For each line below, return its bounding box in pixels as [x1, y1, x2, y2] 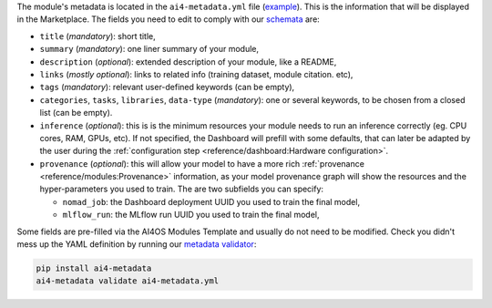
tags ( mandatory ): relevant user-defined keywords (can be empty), [39, 82, 295, 93]
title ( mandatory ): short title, [39, 30, 157, 41]
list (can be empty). [39, 108, 113, 118]
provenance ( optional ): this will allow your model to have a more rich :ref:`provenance [39, 158, 364, 169]
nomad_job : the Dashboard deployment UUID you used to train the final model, [62, 196, 360, 207]
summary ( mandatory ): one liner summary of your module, [39, 44, 260, 55]
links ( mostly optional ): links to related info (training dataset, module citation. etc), [39, 68, 354, 79]
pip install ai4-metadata [36, 263, 152, 273]
